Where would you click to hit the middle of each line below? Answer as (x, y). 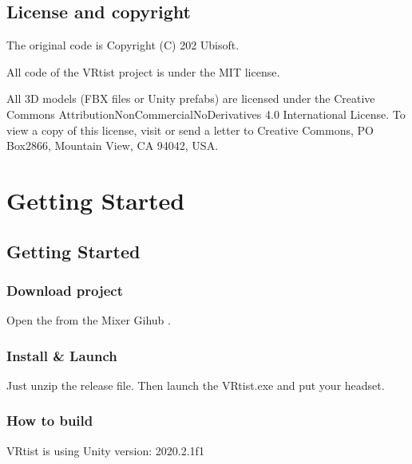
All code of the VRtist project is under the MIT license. (143, 71)
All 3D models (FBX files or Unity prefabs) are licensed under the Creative (191, 98)
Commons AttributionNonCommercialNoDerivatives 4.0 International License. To (206, 114)
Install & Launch (62, 355)
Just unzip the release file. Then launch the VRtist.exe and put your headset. (196, 385)
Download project (65, 290)
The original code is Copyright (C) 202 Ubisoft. (123, 45)
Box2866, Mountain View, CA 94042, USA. (113, 145)
